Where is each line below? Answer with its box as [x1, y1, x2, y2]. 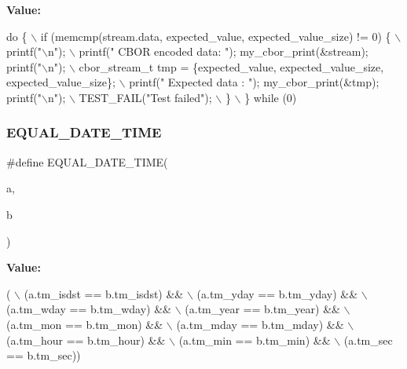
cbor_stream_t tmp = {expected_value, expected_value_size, [79, 58, 384, 75]
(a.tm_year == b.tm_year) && [185, 301, 340, 317]
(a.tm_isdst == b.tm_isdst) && [24, 285, 184, 301]
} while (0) [244, 89, 297, 105]
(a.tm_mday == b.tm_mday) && [176, 316, 344, 332]
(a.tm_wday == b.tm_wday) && [6, 301, 172, 317]
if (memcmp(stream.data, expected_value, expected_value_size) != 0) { [40, 27, 391, 44]
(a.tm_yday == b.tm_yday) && [196, 285, 358, 301]
